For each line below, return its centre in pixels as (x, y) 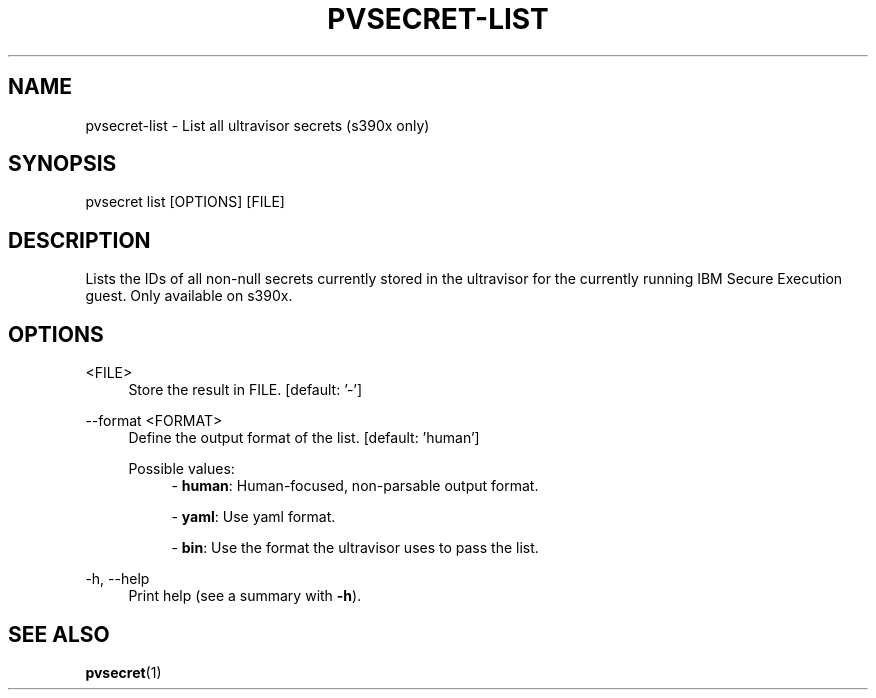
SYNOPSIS (62, 164)
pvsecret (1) (123, 672)
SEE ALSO (59, 634)
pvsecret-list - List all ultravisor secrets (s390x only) (257, 125)
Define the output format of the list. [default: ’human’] (304, 438)
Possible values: (181, 469)
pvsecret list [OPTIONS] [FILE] (185, 202)
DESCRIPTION (79, 240)
